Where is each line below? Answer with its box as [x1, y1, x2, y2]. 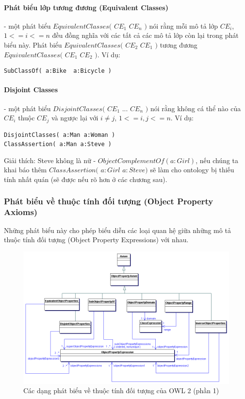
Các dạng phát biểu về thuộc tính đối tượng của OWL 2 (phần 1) [23, 385, 219, 396]
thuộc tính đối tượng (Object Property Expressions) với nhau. [4, 234, 189, 245]
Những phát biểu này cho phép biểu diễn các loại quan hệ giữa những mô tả [4, 225, 231, 235]
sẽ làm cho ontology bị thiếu [150, 165, 234, 175]
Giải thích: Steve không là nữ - [4, 155, 96, 165]
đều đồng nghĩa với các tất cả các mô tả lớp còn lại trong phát [52, 30, 239, 40]
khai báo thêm [4, 165, 47, 175]
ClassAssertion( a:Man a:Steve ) [4, 141, 112, 148]
